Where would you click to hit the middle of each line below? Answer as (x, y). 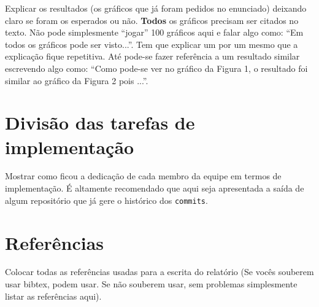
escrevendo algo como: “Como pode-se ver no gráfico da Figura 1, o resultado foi (156, 68)
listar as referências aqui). (53, 296)
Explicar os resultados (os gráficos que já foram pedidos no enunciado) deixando (156, 8)
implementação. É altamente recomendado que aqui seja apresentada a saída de (155, 188)
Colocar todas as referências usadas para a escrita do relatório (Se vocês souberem (159, 272)
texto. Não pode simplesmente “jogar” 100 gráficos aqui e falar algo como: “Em (154, 32)
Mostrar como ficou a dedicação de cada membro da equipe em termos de (143, 176)
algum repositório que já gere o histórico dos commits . (106, 200)
